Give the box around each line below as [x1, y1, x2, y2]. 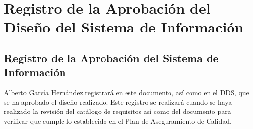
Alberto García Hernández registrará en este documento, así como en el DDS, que [4, 87, 249, 97]
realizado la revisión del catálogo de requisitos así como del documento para [4, 106, 231, 116]
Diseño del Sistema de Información [4, 17, 244, 37]
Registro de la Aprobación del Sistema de [4, 50, 219, 65]
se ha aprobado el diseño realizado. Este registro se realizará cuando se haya [4, 97, 232, 107]
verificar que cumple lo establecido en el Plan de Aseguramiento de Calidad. [4, 115, 232, 126]
